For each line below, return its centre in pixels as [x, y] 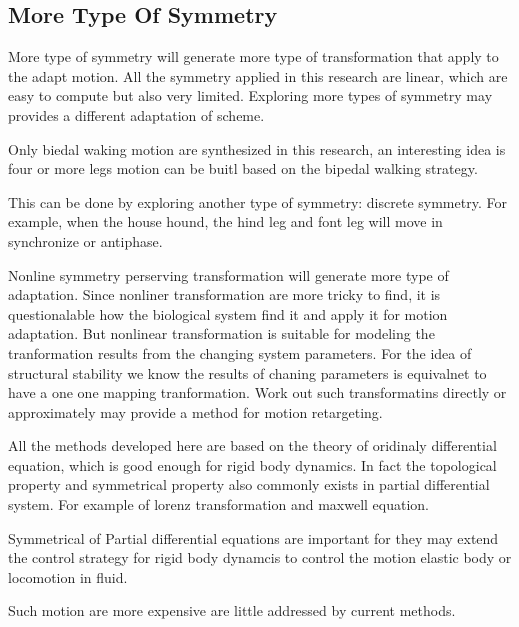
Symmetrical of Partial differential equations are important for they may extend [253, 537]
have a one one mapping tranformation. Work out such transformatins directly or [257, 392]
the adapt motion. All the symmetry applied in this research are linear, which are [258, 75]
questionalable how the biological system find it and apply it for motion [228, 313]
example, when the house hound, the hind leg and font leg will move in [225, 221]
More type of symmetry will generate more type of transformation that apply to [253, 56]
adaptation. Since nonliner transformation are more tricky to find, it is [224, 294]
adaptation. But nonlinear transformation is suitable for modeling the [221, 333]
